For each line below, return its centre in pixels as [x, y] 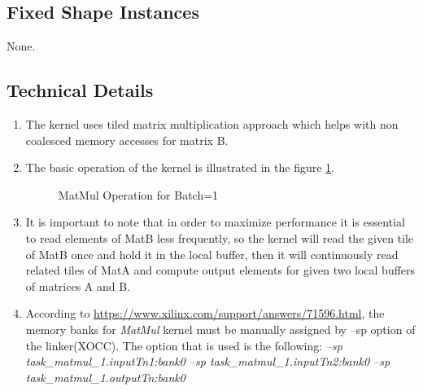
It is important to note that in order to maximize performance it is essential [215, 222]
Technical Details [80, 90]
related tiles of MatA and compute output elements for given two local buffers [220, 270]
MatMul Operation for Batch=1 [138, 194]
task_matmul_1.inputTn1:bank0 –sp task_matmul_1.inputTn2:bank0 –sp [208, 361]
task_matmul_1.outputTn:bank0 [105, 377]
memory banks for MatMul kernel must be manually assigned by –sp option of [220, 329]
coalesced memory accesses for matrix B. [127, 140]
